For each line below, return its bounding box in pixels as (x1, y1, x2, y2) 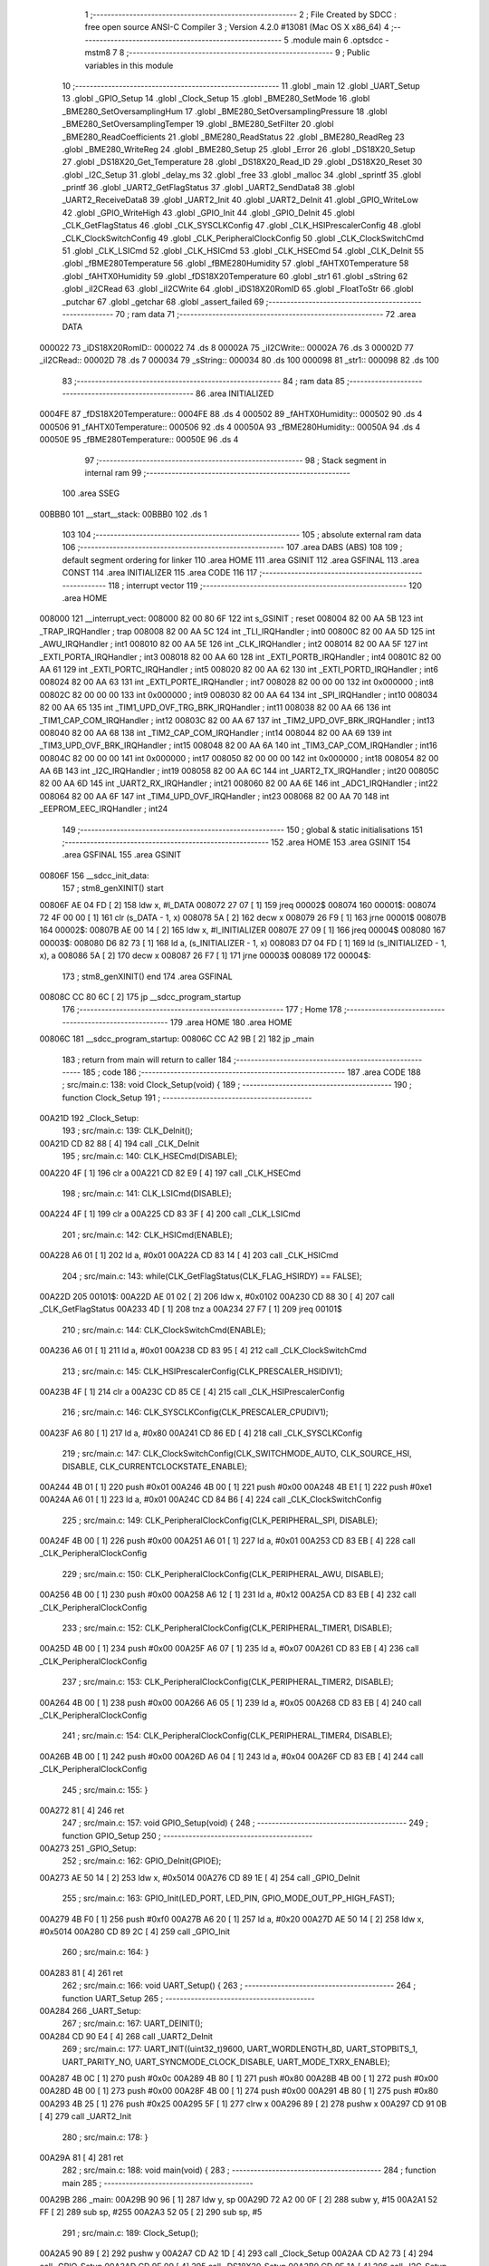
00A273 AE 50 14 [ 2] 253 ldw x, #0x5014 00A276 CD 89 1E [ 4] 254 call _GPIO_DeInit (39, 1872, 360, 1883)
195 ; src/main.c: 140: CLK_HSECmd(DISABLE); (62, 1151, 238, 1162)
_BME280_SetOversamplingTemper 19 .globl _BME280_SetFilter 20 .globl (62, 119, 334, 130)
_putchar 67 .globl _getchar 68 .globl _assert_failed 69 (62, 295, 264, 307)
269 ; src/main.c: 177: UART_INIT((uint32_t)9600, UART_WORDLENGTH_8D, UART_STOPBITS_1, (62, 2044, 418, 2055)
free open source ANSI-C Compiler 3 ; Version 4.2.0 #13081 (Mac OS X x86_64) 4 (84, 22, 389, 33)
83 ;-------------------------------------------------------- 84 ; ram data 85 (62, 375, 346, 386)
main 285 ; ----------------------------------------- (62, 2177, 254, 2188)
